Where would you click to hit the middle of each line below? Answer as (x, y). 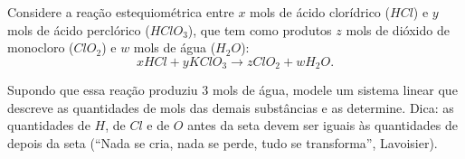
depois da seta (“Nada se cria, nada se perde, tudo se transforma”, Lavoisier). (223, 143)
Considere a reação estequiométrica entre (121, 12)
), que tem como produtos (260, 29)
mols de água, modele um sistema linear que (335, 90)
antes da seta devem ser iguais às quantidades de (323, 125)
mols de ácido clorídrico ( (320, 12)
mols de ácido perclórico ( (79, 29)
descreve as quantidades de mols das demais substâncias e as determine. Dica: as (231, 107)
